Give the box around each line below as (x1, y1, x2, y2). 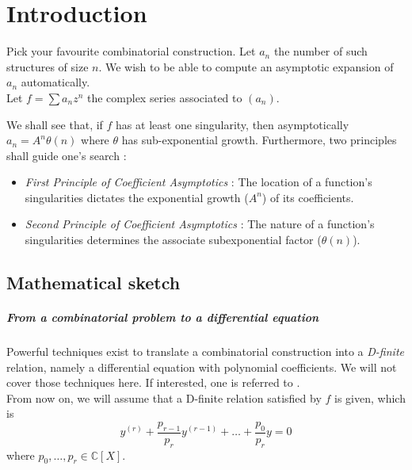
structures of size (6, 58, 89, 75)
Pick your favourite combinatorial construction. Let (6, 43, 256, 59)
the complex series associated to (86, 89, 242, 105)
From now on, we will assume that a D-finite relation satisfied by (6, 389, 322, 406)
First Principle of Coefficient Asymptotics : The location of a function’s (25, 174, 372, 190)
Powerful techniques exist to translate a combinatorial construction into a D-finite (6, 343, 404, 359)
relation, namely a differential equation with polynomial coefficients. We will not (6, 358, 397, 375)
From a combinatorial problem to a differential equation (6, 309, 319, 326)
